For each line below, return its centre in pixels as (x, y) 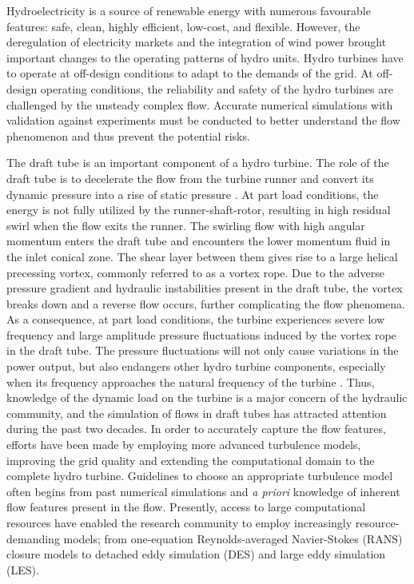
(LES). (23, 569)
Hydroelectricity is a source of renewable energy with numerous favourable (189, 10)
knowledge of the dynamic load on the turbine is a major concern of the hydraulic (207, 397)
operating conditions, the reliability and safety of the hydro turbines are (217, 88)
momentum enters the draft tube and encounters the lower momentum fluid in (199, 241)
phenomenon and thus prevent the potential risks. (128, 135)
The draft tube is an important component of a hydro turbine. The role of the (198, 163)
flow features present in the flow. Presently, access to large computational (186, 507)
